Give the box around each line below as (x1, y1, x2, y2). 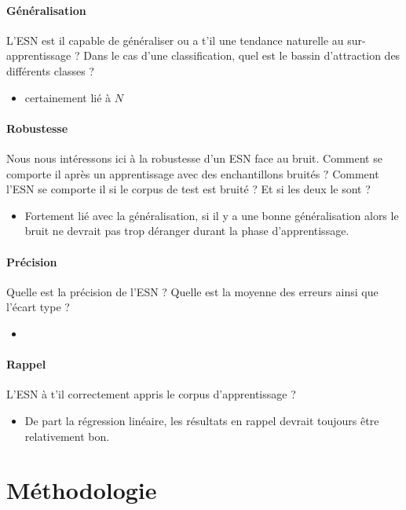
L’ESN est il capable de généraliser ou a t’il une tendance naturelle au (6, 31, 344, 48)
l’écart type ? (6, 299, 70, 315)
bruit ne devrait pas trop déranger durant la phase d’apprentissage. (24, 222, 349, 239)
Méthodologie (6, 474, 157, 506)
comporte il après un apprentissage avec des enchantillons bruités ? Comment (6, 165, 379, 182)
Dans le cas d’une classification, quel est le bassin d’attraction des (83, 47, 401, 64)
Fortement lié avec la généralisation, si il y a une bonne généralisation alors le (24, 207, 399, 223)
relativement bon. (24, 427, 110, 444)
